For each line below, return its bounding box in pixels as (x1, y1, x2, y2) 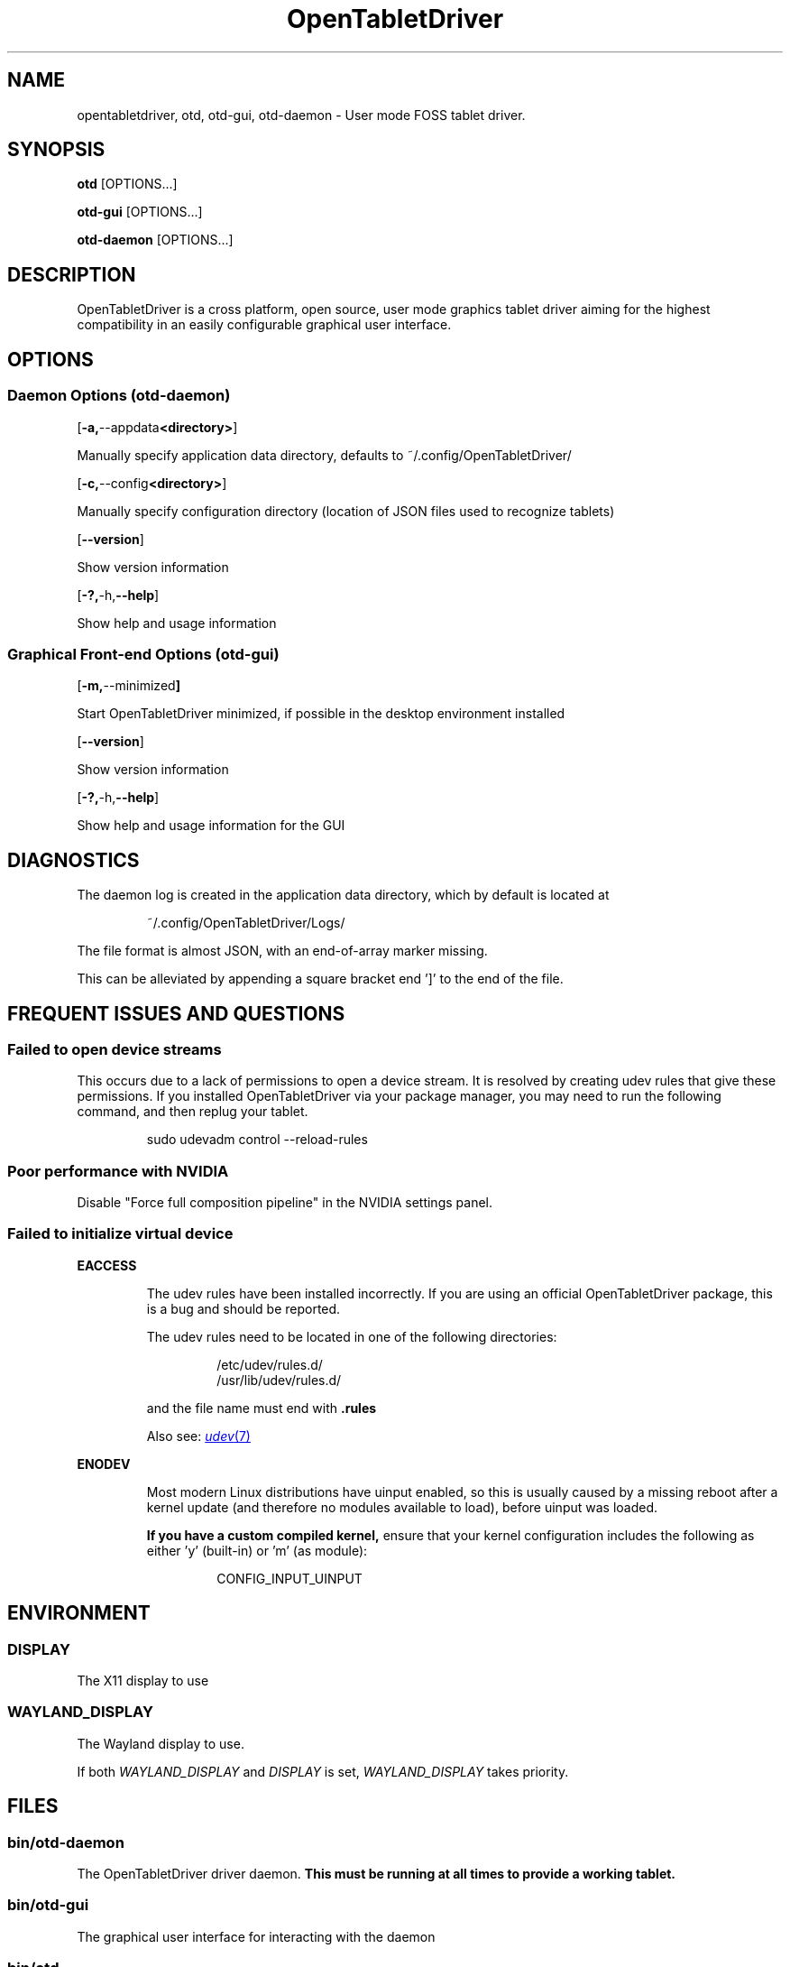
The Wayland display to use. (77, 1735, 244, 1751)
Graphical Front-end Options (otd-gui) (7, 644, 280, 663)
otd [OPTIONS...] (77, 176, 178, 192)
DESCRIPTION (7, 263, 136, 286)
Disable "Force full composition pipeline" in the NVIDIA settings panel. (77, 1195, 492, 1211)
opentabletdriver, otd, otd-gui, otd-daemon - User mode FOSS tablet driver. (77, 106, 526, 123)
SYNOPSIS (7, 138, 106, 162)
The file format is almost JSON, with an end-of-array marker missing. (77, 943, 488, 959)
